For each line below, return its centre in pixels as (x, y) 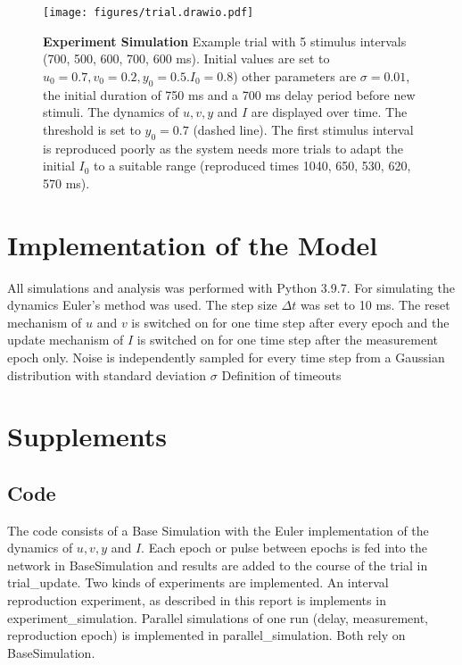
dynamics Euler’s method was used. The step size (142, 305)
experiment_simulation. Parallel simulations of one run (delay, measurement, (218, 617)
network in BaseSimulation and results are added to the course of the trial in (218, 565)
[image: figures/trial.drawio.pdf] (148, 12)
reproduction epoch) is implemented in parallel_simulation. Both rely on (206, 635)
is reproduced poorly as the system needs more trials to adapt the (223, 148)
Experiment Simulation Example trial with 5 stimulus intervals (225, 41)
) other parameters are (295, 75)
